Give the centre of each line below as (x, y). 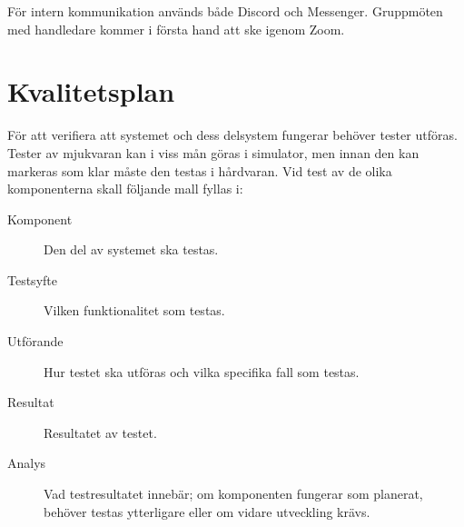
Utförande (35, 341)
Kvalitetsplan (91, 91)
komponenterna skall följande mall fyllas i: (125, 189)
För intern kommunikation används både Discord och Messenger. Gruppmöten (225, 11)
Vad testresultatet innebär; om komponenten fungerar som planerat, (233, 494)
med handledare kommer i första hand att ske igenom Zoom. (176, 29)
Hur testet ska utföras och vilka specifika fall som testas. (202, 371)
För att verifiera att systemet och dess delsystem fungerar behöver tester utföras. (232, 135)
